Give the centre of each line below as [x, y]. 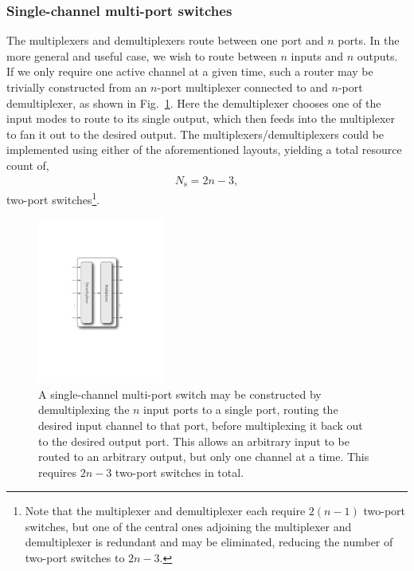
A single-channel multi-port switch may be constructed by [180, 394]
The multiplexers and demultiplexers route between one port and [165, 40]
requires [57, 472]
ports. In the [369, 40]
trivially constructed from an [77, 87]
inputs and [317, 55]
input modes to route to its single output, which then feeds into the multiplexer [201, 118]
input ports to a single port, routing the [241, 410]
